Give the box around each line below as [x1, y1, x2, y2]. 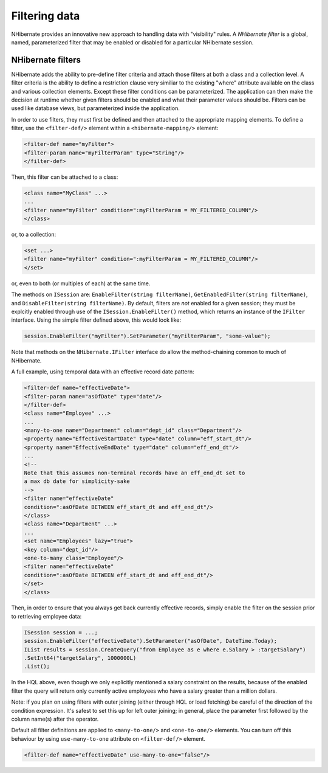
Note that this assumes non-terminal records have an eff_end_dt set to [24, 470, 245, 477]
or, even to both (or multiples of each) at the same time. [11, 280, 151, 287]
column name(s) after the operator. [11, 715, 99, 723]
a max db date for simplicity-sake [24, 478, 130, 485]
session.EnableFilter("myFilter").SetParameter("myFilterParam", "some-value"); [24, 333, 271, 340]
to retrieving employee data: [11, 612, 82, 620]
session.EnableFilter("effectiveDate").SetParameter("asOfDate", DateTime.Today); [24, 637, 278, 645]
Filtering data [11, 9, 80, 23]
